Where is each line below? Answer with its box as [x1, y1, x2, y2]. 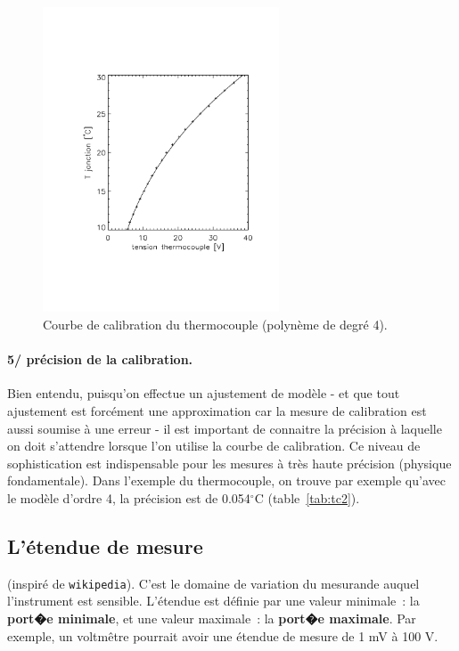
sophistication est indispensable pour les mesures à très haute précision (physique [7, 453, 452, 472]
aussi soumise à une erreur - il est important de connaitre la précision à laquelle [7, 419, 442, 437]
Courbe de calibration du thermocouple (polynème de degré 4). [43, 315, 388, 334]
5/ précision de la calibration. [7, 350, 193, 369]
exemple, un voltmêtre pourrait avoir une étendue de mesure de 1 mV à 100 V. [7, 626, 439, 645]
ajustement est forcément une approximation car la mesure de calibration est [7, 402, 427, 420]
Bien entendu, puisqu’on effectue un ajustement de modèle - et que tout [7, 384, 400, 403]
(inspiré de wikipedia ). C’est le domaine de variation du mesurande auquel [7, 574, 420, 592]
